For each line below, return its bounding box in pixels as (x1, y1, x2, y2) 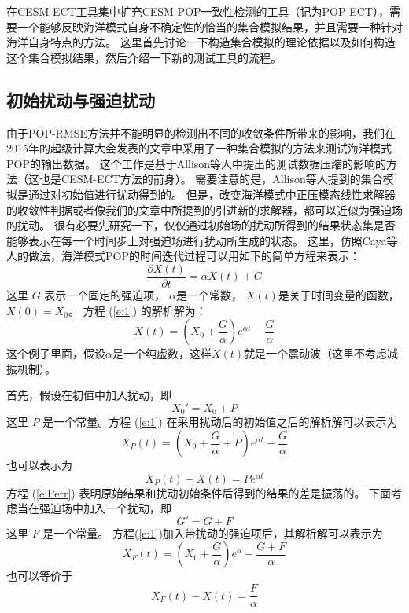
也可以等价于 (6, 567, 72, 584)
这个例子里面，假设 (6, 345, 105, 362)
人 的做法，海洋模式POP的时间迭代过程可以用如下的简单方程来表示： (6, 248, 360, 264)
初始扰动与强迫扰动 (6, 87, 155, 112)
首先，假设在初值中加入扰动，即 (6, 387, 171, 403)
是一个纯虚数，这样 (112, 345, 212, 362)
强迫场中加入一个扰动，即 (39, 500, 171, 516)
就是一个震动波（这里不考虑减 (244, 345, 399, 362)
